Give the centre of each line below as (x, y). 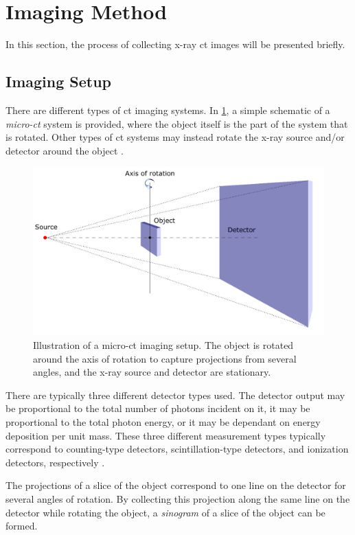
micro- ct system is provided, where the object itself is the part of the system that (177, 123)
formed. (22, 526)
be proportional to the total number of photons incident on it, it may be (158, 408)
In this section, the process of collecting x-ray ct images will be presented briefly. (175, 44)
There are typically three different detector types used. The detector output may (175, 395)
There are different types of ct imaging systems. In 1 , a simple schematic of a (168, 110)
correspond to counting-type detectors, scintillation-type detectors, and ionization (177, 449)
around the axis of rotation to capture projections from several (165, 358)
